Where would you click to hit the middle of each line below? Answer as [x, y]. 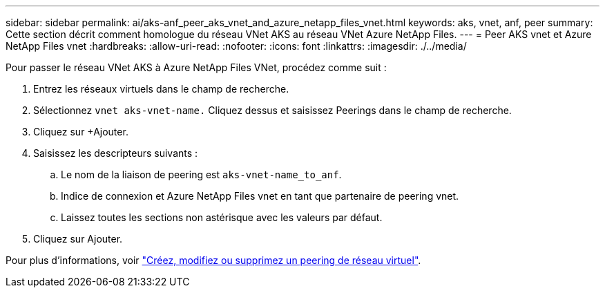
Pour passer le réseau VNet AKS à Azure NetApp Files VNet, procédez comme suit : [196, 67]
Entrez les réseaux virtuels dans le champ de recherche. [161, 89]
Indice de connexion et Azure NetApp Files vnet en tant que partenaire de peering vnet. [260, 196]
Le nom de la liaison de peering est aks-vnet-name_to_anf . [201, 174]
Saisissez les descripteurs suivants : [116, 153]
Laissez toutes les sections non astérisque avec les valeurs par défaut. [222, 217]
